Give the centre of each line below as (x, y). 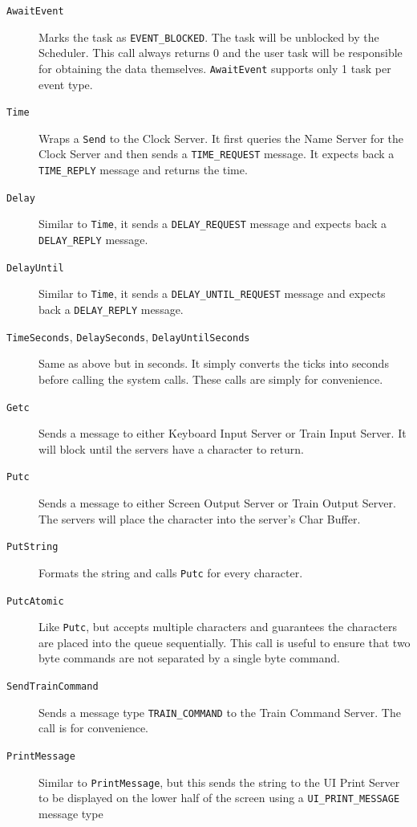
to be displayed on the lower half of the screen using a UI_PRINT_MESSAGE (219, 798)
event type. (66, 84)
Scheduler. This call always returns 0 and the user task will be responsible (221, 53)
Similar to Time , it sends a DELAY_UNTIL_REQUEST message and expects (212, 293)
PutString (32, 547)
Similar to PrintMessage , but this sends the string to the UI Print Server (219, 782)
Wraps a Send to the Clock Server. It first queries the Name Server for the (221, 138)
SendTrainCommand (53, 687)
